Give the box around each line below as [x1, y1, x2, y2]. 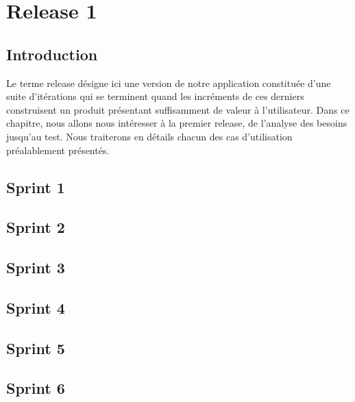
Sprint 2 [6, 216, 65, 238]
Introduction [6, 43, 98, 64]
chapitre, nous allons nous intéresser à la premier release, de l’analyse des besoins [6, 116, 347, 130]
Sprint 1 [6, 176, 65, 197]
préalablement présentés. [6, 142, 110, 157]
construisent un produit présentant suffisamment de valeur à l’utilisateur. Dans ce [6, 102, 350, 116]
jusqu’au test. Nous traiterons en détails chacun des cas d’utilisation [6, 129, 293, 143]
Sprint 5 [6, 337, 65, 358]
